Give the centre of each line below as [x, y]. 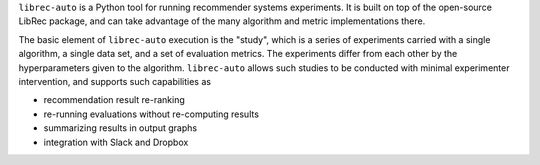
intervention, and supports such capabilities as [115, 81]
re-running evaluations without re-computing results [151, 114]
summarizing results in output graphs [120, 128]
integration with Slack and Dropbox [116, 142]
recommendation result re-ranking [114, 100]
